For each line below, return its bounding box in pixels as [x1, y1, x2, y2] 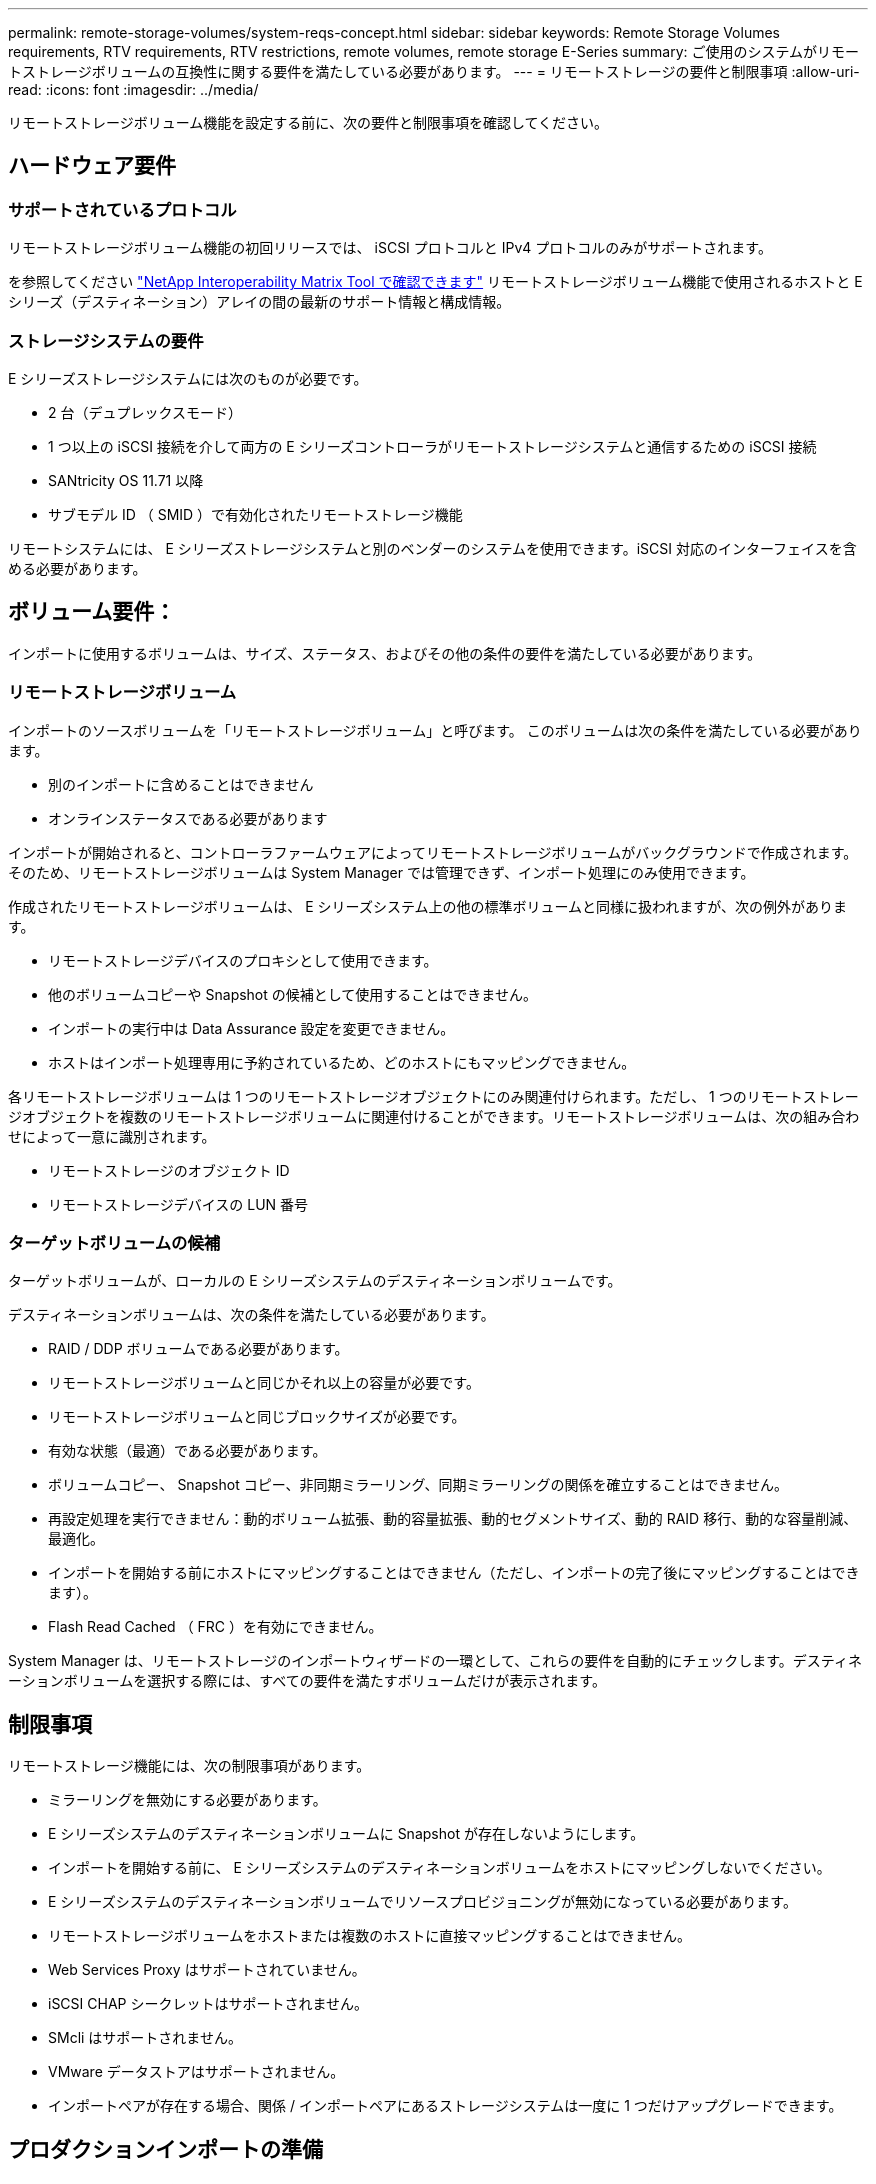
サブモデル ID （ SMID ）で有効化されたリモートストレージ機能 [48, 505, 463, 523]
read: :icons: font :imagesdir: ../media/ [8, 81, 259, 98]
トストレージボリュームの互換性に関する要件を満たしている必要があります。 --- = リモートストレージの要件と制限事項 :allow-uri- [8, 63, 860, 80]
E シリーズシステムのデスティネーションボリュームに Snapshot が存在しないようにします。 [48, 1825, 645, 1843]
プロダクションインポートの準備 [8, 2136, 323, 2162]
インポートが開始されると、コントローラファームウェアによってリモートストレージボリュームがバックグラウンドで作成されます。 [8, 843, 858, 861]
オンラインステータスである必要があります [48, 809, 328, 827]
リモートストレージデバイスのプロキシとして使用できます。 [48, 951, 438, 969]
